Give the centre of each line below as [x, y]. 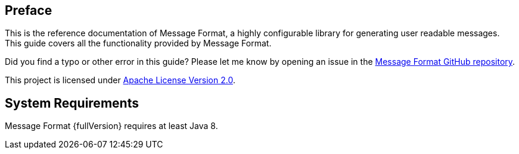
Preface [29, 10]
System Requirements [72, 103]
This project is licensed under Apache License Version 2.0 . [120, 80]
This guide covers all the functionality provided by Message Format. [138, 43]
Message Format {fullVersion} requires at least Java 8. [111, 126]
